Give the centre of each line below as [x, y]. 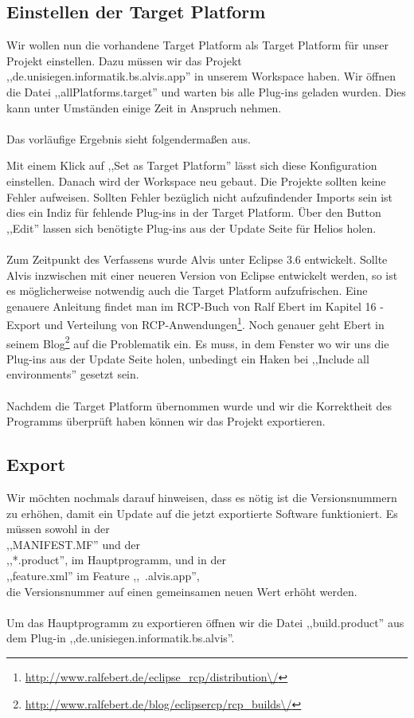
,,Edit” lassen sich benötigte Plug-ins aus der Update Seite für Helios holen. [191, 228]
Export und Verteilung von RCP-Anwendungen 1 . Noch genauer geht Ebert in [195, 323]
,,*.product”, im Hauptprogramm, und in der [116, 560]
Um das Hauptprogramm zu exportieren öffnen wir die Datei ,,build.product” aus [205, 622]
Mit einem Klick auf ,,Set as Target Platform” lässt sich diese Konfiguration [192, 165]
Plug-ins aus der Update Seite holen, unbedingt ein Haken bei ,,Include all [188, 358]
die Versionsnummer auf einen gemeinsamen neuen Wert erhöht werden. [182, 591]
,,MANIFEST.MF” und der [73, 544]
